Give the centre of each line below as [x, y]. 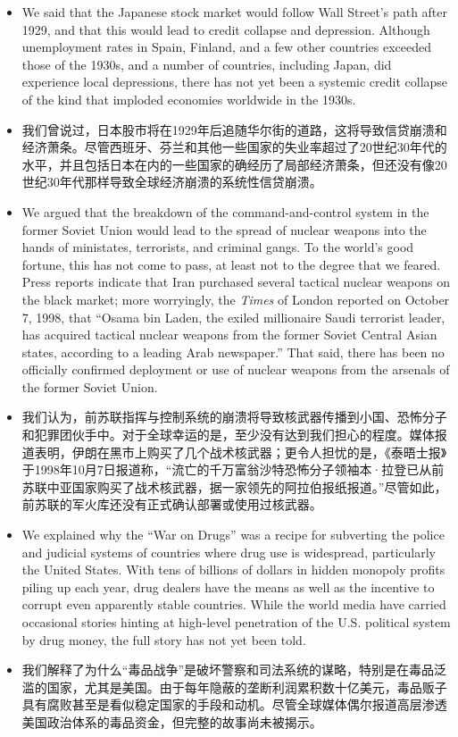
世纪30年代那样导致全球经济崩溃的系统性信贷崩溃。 [172, 182]
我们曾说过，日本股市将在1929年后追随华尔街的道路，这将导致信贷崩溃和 [234, 129]
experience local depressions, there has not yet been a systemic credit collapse [235, 82]
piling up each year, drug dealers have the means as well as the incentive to [228, 586]
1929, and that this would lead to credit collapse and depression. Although [226, 29]
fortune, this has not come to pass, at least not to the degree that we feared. [231, 264]
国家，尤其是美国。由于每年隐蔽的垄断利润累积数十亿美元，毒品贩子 [247, 687]
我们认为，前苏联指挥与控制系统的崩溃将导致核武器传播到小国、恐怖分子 [234, 417]
